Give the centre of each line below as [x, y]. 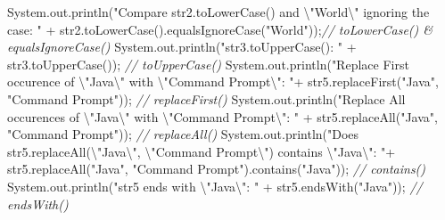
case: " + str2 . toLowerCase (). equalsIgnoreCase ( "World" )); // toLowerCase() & [220, 29]
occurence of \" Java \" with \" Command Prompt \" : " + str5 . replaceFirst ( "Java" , [223, 81]
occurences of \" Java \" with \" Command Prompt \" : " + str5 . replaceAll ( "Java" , [222, 116]
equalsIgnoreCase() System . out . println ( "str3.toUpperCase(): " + [182, 47]
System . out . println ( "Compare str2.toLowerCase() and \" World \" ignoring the [218, 12]
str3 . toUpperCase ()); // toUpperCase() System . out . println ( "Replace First [208, 64]
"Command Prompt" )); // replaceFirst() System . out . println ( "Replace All [206, 98]
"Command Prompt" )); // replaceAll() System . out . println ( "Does [183, 134]
